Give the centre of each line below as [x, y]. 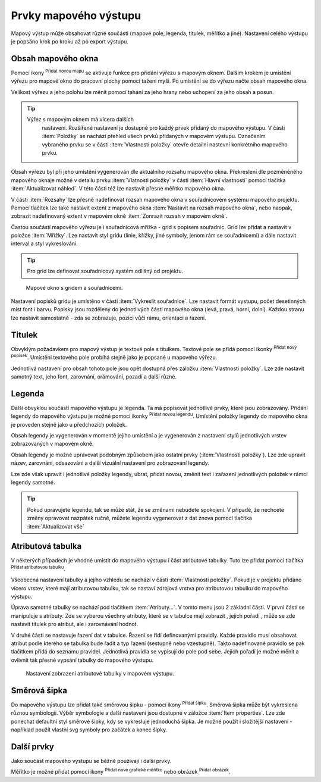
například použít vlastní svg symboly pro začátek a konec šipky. [89, 730]
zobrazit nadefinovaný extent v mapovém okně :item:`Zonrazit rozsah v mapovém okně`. [119, 216]
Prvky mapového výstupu [76, 15]
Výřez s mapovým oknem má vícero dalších [80, 120]
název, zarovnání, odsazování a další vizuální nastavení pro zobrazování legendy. [110, 463]
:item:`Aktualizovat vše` [56, 526]
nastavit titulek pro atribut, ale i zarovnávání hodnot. [75, 624]
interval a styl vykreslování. [44, 243]
